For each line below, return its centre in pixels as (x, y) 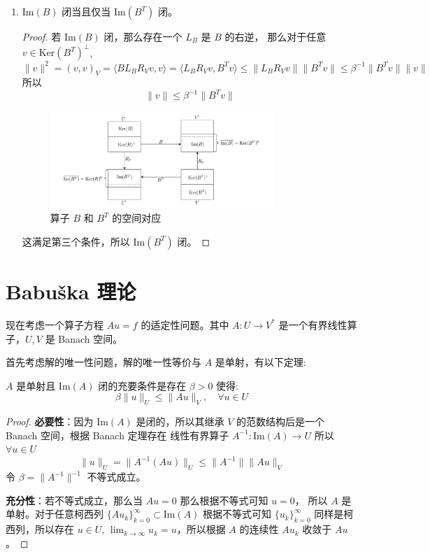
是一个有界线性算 (318, 324)
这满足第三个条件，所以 (76, 241)
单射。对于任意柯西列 (55, 514)
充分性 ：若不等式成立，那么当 (74, 500)
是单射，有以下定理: (260, 362)
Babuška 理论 (71, 291)
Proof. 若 (42, 36)
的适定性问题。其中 (185, 324)
